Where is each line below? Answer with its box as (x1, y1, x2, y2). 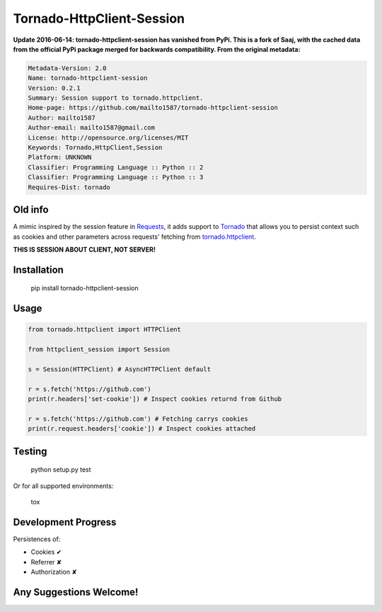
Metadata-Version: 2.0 (28, 64, 107, 72)
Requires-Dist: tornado (28, 183, 111, 191)
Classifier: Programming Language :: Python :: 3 (28, 174, 204, 181)
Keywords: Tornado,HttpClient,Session (28, 144, 163, 152)
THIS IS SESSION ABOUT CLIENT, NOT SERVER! (13, 245, 156, 254)
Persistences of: (13, 535, 61, 543)
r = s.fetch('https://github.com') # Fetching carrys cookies (28, 414, 248, 423)
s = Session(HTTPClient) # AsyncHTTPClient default (28, 365, 212, 373)
